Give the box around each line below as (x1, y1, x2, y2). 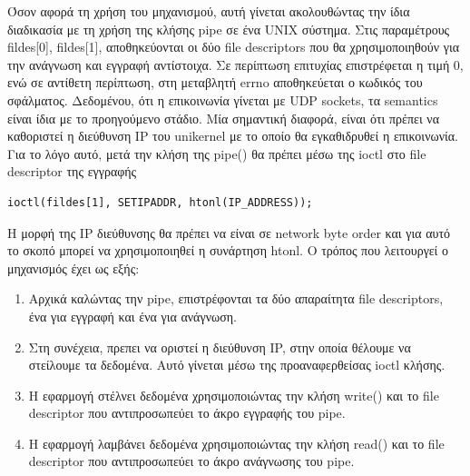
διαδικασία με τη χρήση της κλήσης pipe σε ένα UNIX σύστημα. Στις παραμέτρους (7, 19, 450, 38)
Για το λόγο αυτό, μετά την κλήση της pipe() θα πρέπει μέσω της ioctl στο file (7, 144, 426, 163)
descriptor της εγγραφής (7, 162, 137, 181)
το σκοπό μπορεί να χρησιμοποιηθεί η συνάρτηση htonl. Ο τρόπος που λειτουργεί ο (7, 241, 449, 260)
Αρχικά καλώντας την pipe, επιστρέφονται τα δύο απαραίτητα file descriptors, (28, 289, 444, 308)
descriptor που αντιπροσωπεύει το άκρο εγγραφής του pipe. (28, 403, 346, 422)
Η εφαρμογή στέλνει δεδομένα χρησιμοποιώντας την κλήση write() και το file (28, 385, 439, 404)
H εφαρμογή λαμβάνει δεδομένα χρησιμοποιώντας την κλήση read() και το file (28, 433, 445, 452)
